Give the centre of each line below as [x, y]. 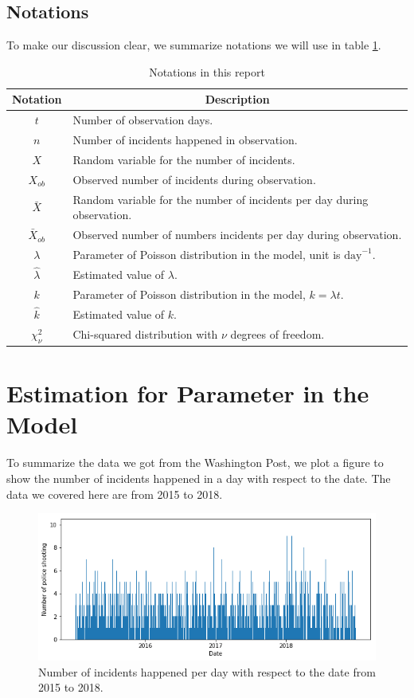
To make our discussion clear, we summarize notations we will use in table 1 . [194, 45]
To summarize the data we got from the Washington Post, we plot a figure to [195, 463]
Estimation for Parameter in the [188, 393]
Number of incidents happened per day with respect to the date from [207, 671]
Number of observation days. [143, 120]
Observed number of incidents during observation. [194, 179]
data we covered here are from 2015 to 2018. [115, 494]
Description [237, 99]
